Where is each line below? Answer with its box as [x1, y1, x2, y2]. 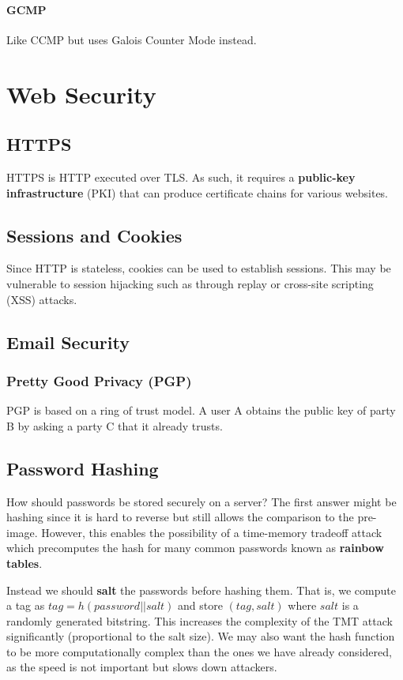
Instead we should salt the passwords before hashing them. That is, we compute [6, 581, 396, 598]
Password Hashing [6, 456, 159, 480]
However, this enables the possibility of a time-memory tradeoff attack [41, 524, 382, 540]
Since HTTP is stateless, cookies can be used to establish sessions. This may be [6, 260, 391, 276]
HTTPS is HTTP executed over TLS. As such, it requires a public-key [6, 168, 356, 185]
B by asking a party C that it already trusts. [6, 417, 223, 434]
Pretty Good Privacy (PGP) [6, 370, 192, 390]
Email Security [6, 329, 130, 354]
